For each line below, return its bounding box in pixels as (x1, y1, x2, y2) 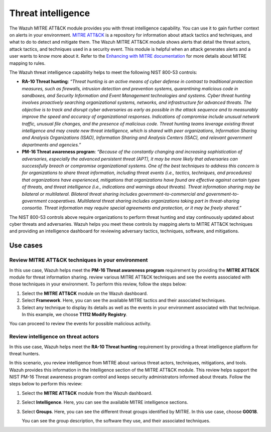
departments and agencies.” (22, 141, 81, 148)
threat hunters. (9, 350, 40, 356)
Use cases (9, 241, 43, 250)
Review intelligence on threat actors (9, 333, 99, 340)
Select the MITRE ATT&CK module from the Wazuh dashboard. (22, 390, 153, 396)
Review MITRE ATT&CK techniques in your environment (9, 256, 148, 263)
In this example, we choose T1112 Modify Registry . (22, 311, 127, 317)
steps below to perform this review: (9, 381, 83, 387)
